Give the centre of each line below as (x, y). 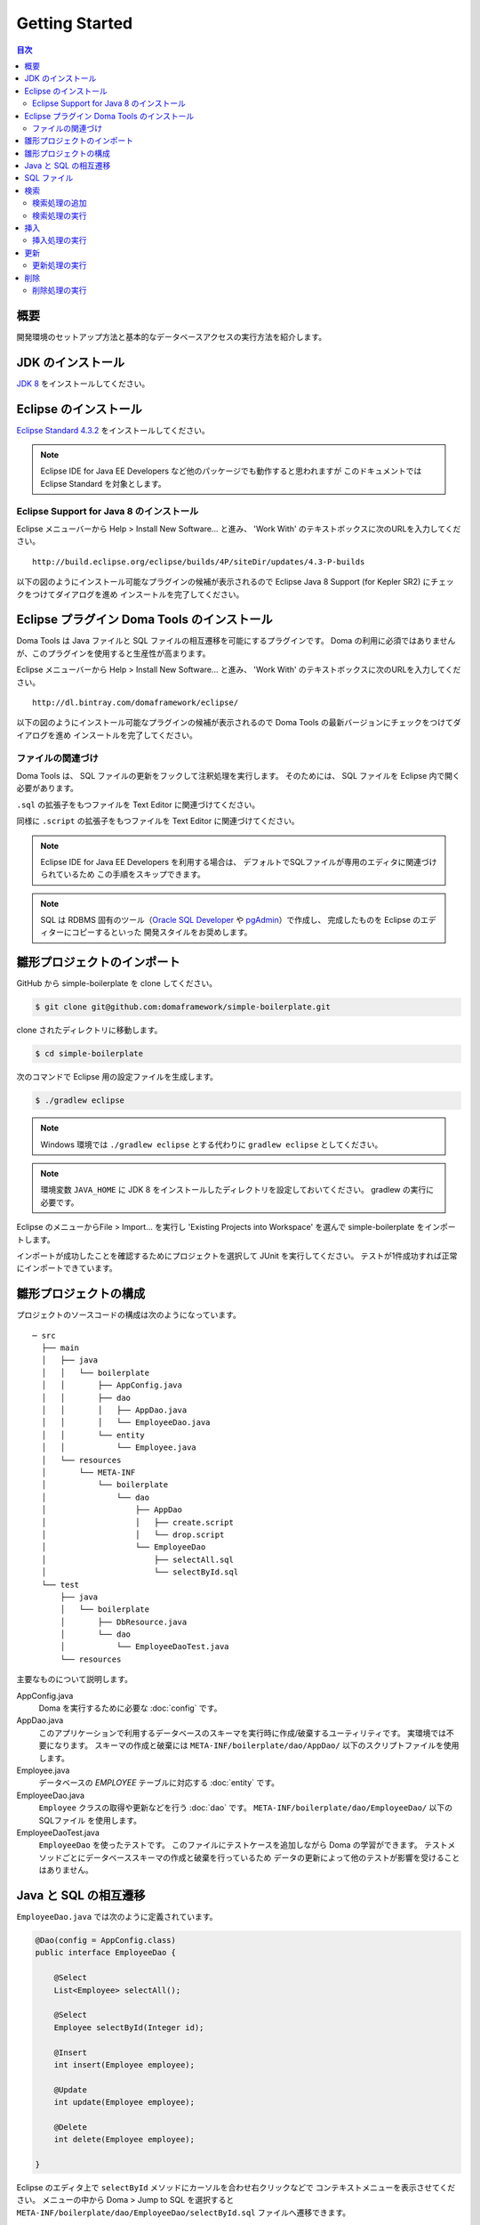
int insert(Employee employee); (124, 2064)
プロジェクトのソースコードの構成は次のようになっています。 (129, 1315)
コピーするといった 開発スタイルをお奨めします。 (162, 932)
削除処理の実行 (60, 290)
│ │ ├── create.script (138, 1522)
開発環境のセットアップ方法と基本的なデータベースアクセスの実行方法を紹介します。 (172, 336)
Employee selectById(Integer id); (129, 2027)
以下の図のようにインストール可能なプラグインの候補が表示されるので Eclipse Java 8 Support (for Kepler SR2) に (224, 582)
